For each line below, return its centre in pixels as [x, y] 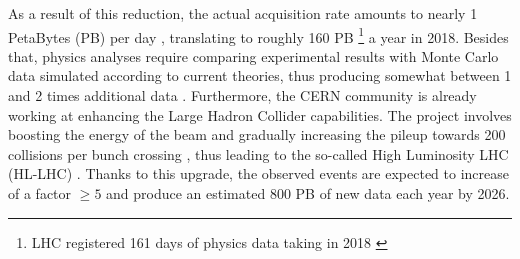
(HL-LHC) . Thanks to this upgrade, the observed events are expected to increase [258, 173]
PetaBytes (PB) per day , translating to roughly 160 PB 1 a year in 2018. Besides [258, 35]
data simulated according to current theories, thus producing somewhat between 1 [260, 75]
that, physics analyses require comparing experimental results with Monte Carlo [253, 55]
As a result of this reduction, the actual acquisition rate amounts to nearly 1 [243, 13]
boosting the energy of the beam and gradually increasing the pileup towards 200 [257, 134]
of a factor [40, 193]
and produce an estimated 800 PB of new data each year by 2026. [308, 193]
